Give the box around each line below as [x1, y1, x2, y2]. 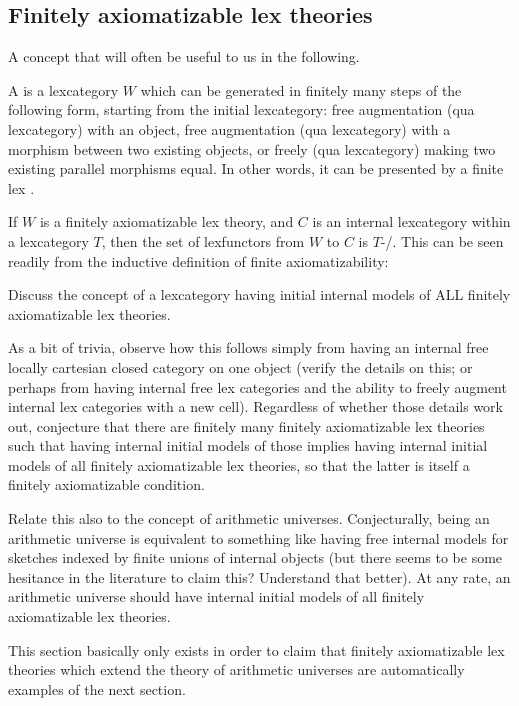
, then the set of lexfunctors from [101, 230, 305, 251]
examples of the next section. [8, 678, 186, 699]
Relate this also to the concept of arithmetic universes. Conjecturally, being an [8, 508, 490, 529]
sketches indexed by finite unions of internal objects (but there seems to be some [8, 547, 503, 568]
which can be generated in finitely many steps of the [140, 79, 462, 100]
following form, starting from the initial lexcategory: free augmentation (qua [8, 99, 475, 120]
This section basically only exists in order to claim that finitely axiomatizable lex [8, 639, 505, 660]
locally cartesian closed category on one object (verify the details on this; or [8, 356, 473, 377]
